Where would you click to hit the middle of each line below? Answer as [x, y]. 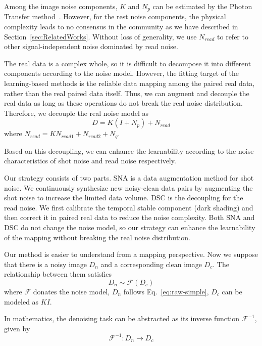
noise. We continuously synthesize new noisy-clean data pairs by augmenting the [128, 187]
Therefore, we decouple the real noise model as [76, 113]
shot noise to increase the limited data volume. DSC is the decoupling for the [124, 198]
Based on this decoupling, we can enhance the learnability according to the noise [129, 150]
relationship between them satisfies [58, 274]
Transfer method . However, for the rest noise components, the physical [115, 16]
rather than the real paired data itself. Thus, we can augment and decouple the [127, 93]
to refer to [233, 36]
